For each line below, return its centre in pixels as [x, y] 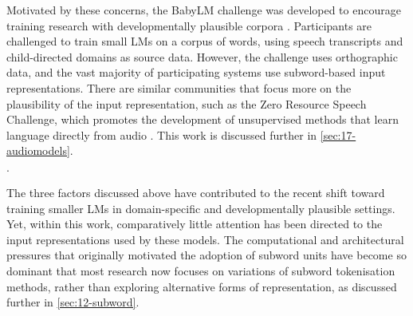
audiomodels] [38, 150]
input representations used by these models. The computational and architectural [205, 239]
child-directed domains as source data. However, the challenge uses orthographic [202, 56]
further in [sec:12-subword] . [73, 302]
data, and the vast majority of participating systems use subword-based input [196, 72]
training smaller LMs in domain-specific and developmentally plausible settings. [201, 208]
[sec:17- [338, 134]
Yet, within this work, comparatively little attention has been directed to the [195, 224]
